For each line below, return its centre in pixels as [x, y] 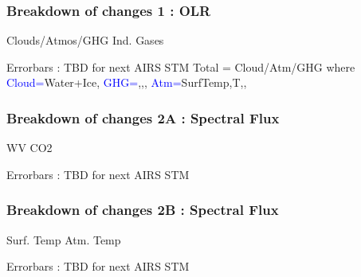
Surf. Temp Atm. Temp [64, 239]
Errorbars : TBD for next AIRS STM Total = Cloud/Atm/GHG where [181, 66]
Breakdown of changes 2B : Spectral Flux [143, 210]
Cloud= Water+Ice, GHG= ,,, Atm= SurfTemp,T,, [127, 82]
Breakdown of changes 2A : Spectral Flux [143, 117]
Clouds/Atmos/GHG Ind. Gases [85, 40]
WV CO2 [29, 148]
